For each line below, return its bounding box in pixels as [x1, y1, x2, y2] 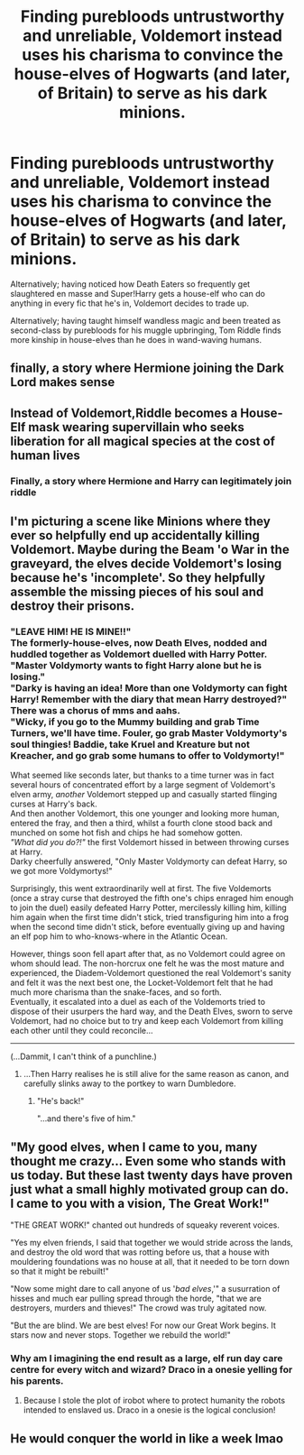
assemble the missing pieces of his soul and [10, 585, 264, 600]
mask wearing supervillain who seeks [27, 419, 244, 435]
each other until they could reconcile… [10, 1026, 153, 1036]
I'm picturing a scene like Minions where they [10, 514, 272, 530]
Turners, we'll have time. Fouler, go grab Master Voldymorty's [10, 726, 288, 739]
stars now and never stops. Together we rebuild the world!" [10, 1330, 231, 1340]
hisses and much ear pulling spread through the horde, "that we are [10, 1293, 263, 1304]
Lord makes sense [10, 374, 115, 390]
